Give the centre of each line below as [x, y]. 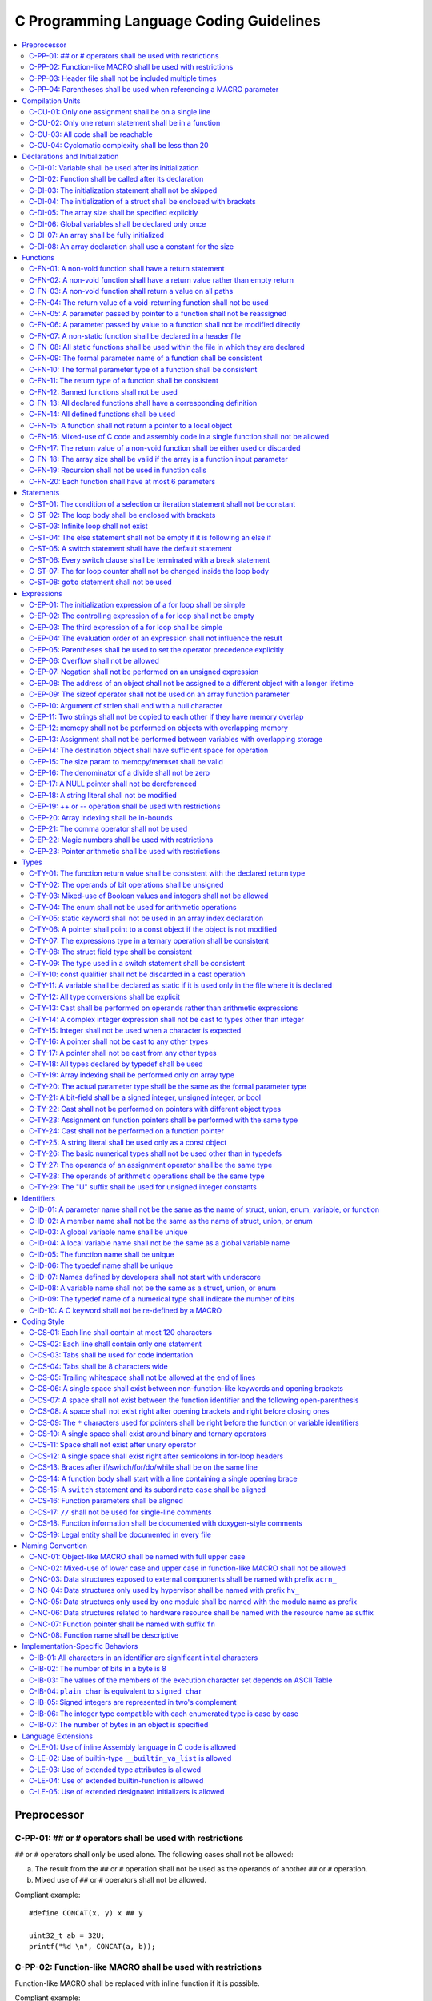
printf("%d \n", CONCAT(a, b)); [92, 1947]
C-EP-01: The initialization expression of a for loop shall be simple [137, 605]
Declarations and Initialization [70, 157]
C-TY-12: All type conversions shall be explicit [104, 996]
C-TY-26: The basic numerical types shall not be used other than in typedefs [156, 1153]
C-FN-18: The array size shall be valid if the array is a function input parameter [158, 459]
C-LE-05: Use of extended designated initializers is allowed [127, 1792]
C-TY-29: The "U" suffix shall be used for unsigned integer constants [143, 1187]
